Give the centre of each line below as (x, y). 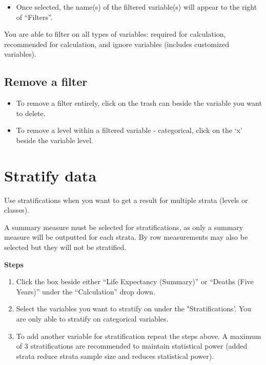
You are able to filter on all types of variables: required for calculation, (115, 34)
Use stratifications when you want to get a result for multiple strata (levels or (126, 200)
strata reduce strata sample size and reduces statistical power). (115, 356)
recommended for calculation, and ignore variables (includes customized (117, 44)
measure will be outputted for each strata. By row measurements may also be (126, 237)
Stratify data (50, 175)
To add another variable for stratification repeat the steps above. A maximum (139, 336)
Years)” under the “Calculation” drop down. (86, 291)
